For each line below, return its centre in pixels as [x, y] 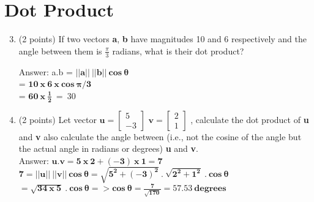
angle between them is [60, 50]
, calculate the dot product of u [250, 119]
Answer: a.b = [46, 71]
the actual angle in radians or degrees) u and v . [108, 148]
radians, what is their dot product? [178, 50]
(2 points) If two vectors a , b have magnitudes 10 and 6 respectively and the [163, 39]
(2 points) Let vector [58, 119]
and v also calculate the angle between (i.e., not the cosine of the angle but [160, 136]
